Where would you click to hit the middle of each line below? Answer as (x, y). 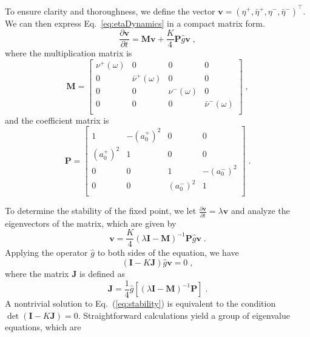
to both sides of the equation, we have (168, 252)
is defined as (102, 274)
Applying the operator (46, 252)
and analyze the (260, 211)
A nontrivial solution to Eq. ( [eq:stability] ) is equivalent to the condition (140, 303)
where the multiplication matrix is (69, 53)
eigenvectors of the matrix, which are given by (91, 223)
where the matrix (37, 274)
